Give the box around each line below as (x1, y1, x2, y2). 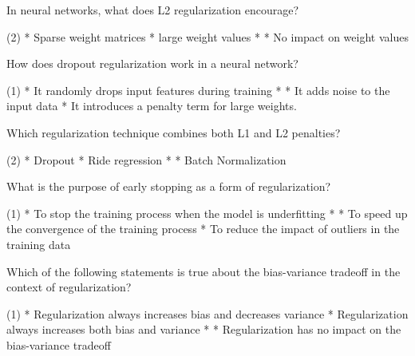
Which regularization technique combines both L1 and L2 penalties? (6, 124, 341, 140)
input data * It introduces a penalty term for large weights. (6, 97, 297, 114)
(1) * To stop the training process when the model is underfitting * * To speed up (6, 204, 408, 221)
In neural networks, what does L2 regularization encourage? (6, 2, 299, 18)
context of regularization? (6, 279, 132, 295)
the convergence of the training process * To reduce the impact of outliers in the (6, 220, 400, 237)
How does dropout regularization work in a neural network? (6, 55, 298, 72)
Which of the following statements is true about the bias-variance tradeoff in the (6, 263, 401, 279)
